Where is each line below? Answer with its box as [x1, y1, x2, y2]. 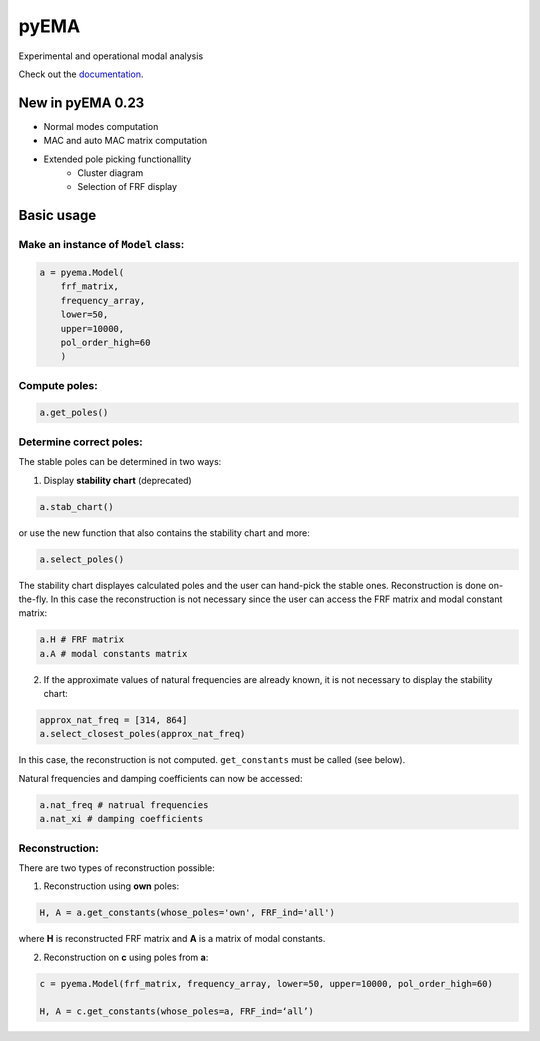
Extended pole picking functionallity [43, 153, 192, 165]
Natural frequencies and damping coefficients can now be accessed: [18, 772, 303, 784]
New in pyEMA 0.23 [18, 94, 145, 111]
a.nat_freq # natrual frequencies [39, 799, 209, 810]
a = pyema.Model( [39, 266, 125, 278]
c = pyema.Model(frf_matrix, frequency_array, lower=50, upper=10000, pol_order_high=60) [39, 978, 494, 989]
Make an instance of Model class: [18, 238, 185, 252]
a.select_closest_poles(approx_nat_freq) [39, 728, 246, 740]
